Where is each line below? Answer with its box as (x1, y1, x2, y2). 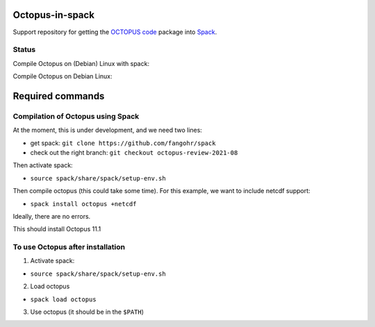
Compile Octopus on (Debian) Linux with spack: (12, 59, 149, 67)
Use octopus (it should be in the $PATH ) (30, 308, 144, 316)
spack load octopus (30, 295, 97, 303)
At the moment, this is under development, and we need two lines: (12, 126, 203, 135)
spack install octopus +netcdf (30, 200, 137, 208)
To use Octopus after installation (12, 242, 125, 252)
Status (12, 45, 36, 55)
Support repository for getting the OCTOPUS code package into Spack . (12, 28, 217, 36)
